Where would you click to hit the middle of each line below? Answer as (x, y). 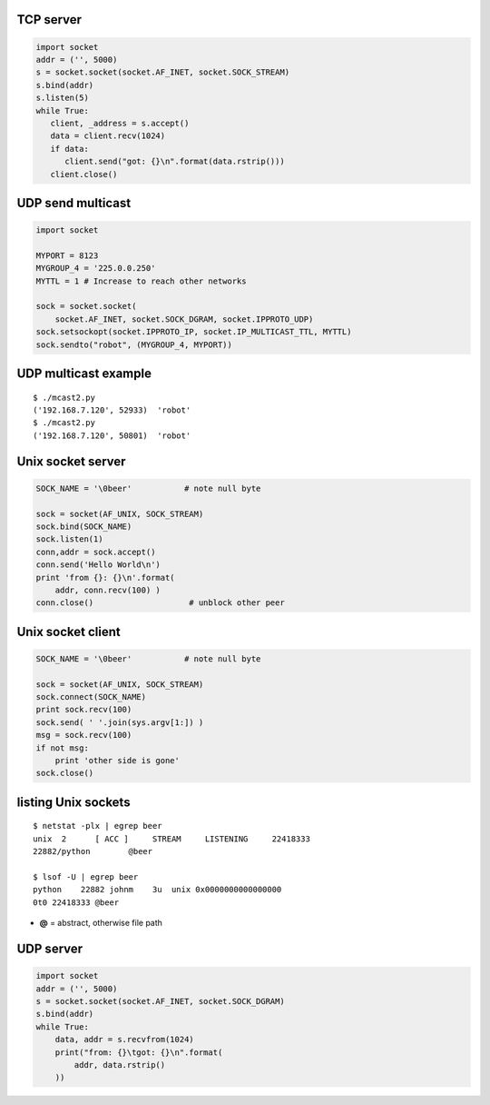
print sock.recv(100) (84, 710)
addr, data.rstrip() (120, 1065)
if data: (70, 149)
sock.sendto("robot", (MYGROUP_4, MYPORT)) (134, 344)
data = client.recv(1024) (108, 136)
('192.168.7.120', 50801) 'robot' (112, 435)
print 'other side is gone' (118, 761)
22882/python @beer (93, 851)
